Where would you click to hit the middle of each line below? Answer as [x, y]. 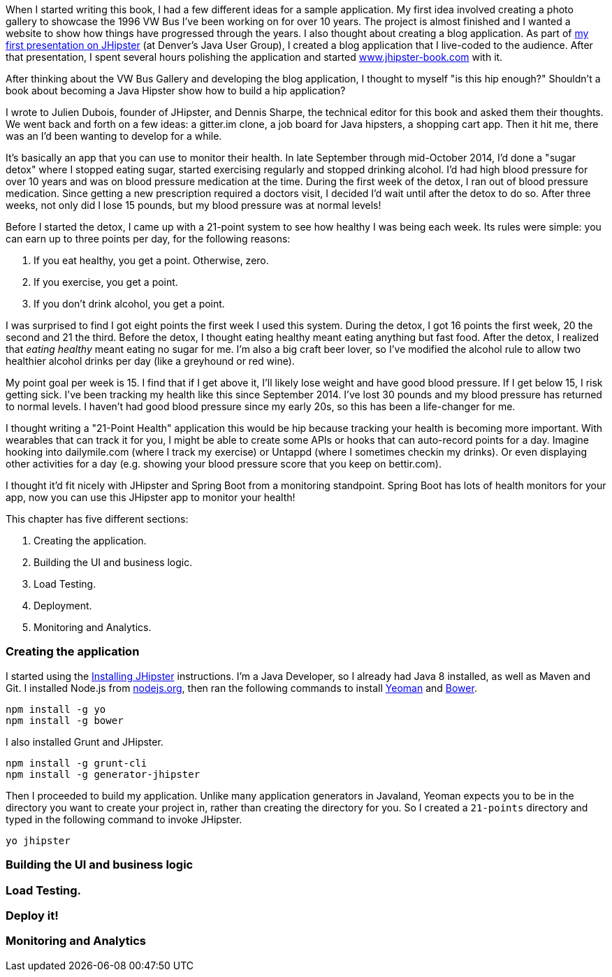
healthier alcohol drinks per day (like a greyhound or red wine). [150, 361]
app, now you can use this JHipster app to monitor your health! [151, 497]
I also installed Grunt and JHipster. [85, 741]
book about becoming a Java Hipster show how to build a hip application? [176, 91]
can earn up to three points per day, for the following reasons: [148, 239]
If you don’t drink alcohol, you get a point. [129, 304]
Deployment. [63, 606]
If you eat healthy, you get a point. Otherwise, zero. [151, 260]
